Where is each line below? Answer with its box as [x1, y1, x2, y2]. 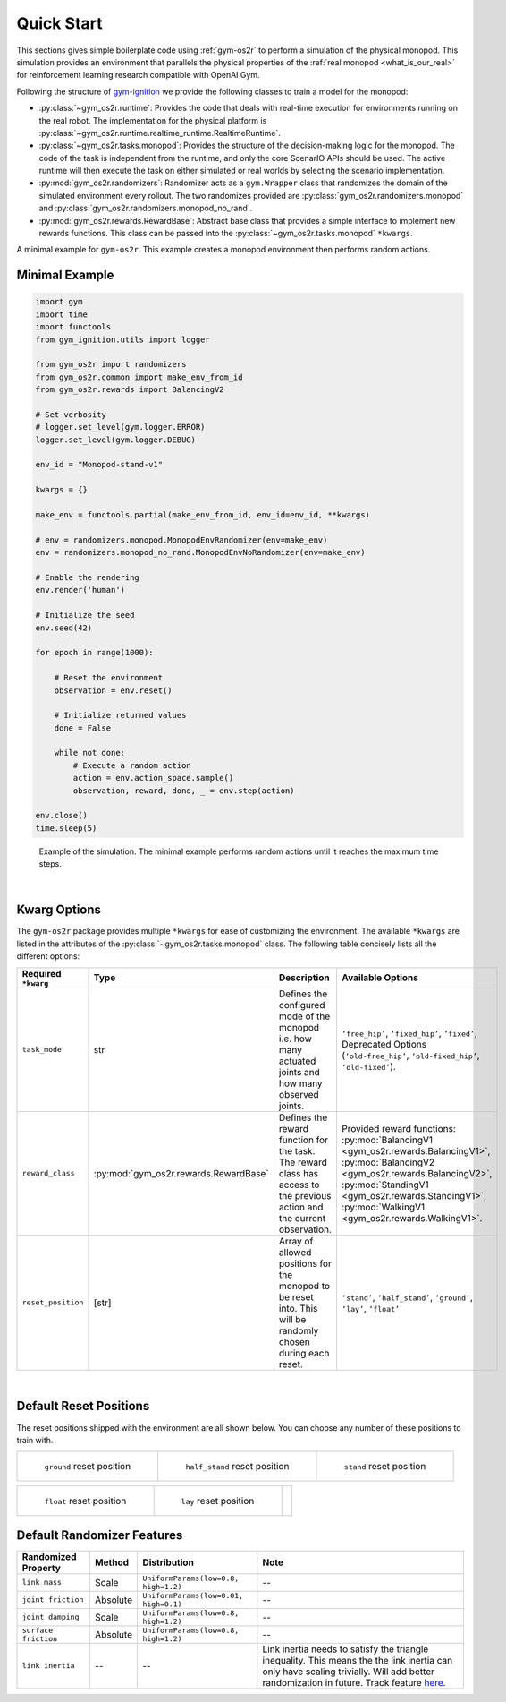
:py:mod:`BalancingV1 [341, 1133, 434, 1146]
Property [21, 1561, 62, 1574]
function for [278, 1133, 328, 1146]
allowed [278, 1245, 312, 1258]
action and [278, 1201, 324, 1213]
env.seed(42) [35, 622, 93, 633]
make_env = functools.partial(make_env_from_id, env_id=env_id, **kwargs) [35, 510, 371, 520]
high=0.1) [142, 1599, 182, 1609]
